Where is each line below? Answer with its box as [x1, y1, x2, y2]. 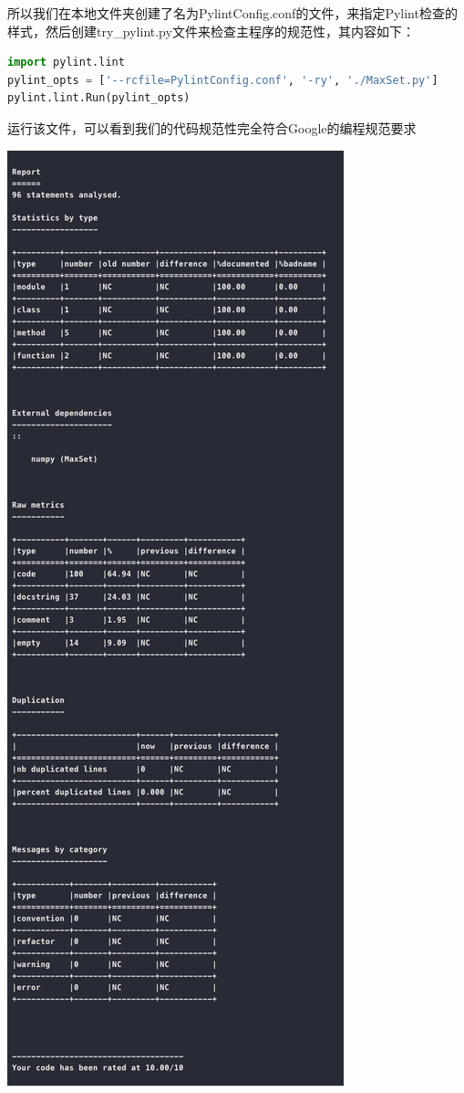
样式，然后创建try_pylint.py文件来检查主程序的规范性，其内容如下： [7, 21, 415, 40]
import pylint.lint [7, 56, 125, 69]
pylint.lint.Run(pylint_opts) [7, 91, 191, 105]
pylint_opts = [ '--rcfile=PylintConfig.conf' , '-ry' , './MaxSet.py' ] [7, 73, 438, 87]
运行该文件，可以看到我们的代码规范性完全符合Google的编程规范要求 [7, 118, 417, 137]
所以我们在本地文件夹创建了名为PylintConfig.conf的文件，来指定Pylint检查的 [7, 4, 458, 22]
